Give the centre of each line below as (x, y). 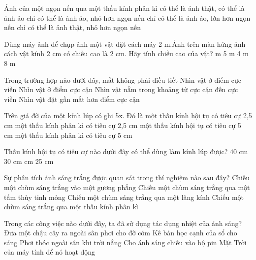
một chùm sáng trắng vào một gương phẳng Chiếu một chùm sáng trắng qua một (127, 187)
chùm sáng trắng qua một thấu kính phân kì (71, 207)
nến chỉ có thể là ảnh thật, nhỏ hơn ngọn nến (73, 27)
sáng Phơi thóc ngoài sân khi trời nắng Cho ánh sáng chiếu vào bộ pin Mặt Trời (125, 242)
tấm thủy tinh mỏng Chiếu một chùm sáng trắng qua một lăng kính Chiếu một (124, 197)
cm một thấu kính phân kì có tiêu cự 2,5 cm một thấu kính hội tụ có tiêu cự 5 (123, 125)
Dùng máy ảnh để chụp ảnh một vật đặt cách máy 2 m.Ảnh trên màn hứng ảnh (125, 44)
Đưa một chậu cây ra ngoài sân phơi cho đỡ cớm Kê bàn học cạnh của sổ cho (121, 233)
